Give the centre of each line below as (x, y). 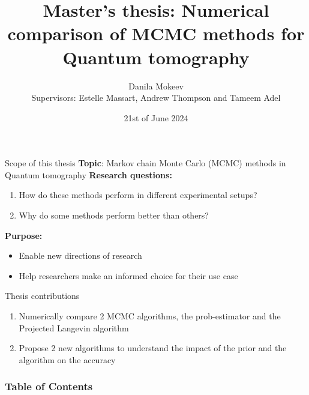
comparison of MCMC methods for (156, 33)
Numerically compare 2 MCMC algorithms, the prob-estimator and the (150, 316)
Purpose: (24, 235)
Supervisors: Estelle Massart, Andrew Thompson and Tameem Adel (156, 98)
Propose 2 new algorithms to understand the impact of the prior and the (153, 348)
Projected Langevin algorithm (74, 327)
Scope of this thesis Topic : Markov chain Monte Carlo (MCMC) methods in (145, 163)
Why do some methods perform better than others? (114, 215)
